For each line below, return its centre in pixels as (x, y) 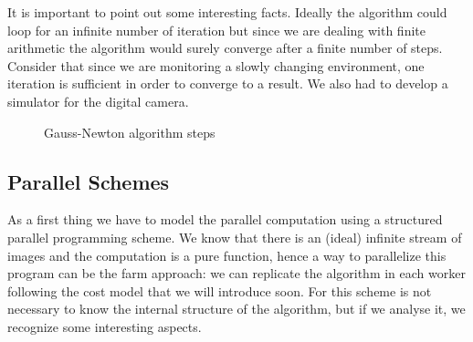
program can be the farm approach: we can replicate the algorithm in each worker (236, 273)
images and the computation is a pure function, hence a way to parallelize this (227, 255)
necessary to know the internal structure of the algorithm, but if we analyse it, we (236, 309)
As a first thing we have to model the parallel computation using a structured (225, 219)
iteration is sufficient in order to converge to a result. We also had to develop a (228, 83)
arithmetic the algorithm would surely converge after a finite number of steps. (225, 48)
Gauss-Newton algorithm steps (130, 132)
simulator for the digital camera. (98, 101)
